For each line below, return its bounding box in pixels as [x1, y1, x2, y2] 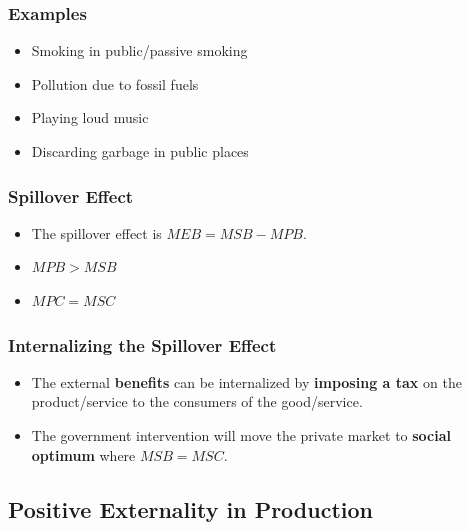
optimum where [31, 444, 136, 465]
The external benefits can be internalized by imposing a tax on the [31, 371, 462, 392]
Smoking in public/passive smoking [31, 40, 248, 61]
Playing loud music [31, 107, 149, 128]
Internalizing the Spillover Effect [8, 332, 277, 357]
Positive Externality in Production [8, 493, 374, 524]
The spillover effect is [31, 222, 162, 243]
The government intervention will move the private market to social [31, 425, 452, 445]
